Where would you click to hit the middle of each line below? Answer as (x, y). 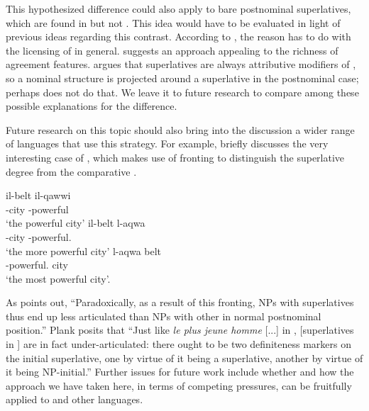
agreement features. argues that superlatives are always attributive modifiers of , (181, 64)
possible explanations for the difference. (92, 106)
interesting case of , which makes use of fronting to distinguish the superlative (175, 157)
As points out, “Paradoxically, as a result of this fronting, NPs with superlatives (180, 302)
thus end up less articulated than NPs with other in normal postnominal (164, 316)
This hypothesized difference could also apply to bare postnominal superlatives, (178, 9)
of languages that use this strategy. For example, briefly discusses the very (167, 143)
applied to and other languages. (75, 399)
